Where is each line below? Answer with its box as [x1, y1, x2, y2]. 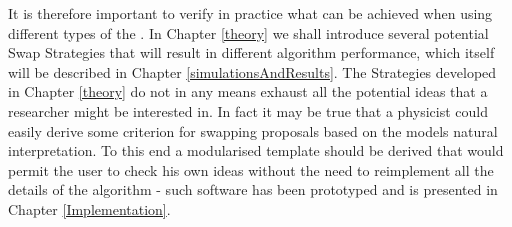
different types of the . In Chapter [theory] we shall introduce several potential [8, 22, 489, 43]
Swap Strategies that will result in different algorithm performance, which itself [8, 42, 495, 63]
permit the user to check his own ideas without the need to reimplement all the [8, 159, 494, 180]
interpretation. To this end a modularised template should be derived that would [8, 140, 504, 161]
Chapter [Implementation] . [8, 198, 171, 219]
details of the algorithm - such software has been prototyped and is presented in [8, 179, 498, 200]
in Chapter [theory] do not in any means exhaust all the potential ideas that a [8, 81, 488, 102]
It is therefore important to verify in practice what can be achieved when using [8, 3, 493, 23]
